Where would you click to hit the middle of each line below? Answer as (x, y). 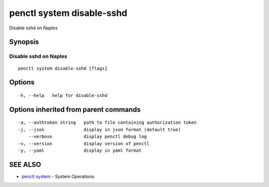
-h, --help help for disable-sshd (63, 95)
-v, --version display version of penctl (84, 143)
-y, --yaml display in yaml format (80, 150)
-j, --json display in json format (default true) (100, 130)
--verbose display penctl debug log (87, 137)
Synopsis (24, 42)
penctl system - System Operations (58, 176)
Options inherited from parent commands (75, 109)
